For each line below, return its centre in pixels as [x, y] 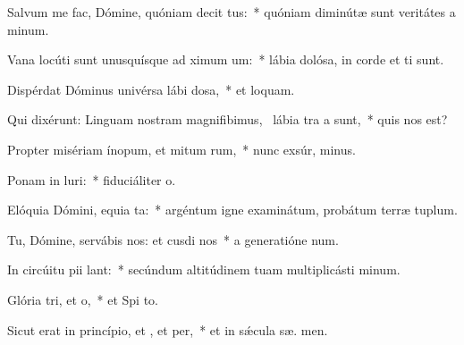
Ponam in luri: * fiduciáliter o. [92, 179]
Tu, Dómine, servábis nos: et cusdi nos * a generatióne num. [173, 239]
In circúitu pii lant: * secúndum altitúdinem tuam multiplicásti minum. [204, 269]
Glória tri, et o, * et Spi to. [83, 299]
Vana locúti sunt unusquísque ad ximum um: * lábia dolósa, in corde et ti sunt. [226, 59]
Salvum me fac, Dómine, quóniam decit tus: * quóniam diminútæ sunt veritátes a [232, 12]
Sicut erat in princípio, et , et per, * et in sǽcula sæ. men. [168, 329]
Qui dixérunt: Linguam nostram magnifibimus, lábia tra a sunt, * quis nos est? [228, 119]
